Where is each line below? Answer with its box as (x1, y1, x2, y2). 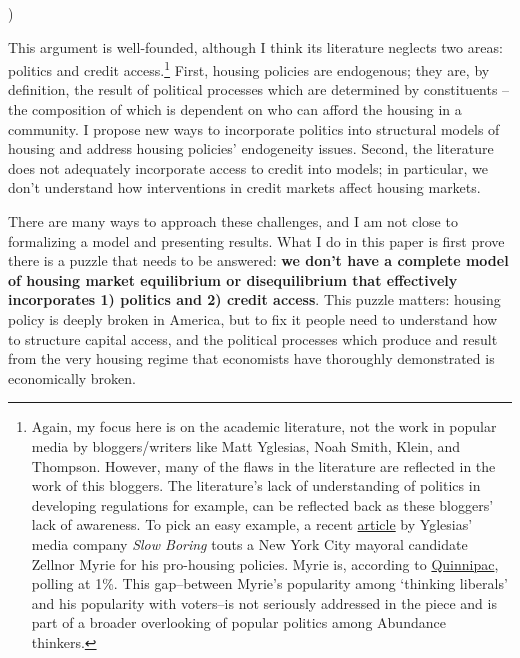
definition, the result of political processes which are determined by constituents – (8, 79, 510, 100)
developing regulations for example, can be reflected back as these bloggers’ (31, 494, 494, 515)
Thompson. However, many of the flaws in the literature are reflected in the (31, 455, 496, 476)
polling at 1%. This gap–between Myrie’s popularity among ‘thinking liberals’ (31, 573, 508, 594)
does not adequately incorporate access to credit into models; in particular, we (8, 157, 488, 178)
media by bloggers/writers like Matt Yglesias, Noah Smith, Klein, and (31, 435, 461, 456)
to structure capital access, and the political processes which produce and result (8, 328, 498, 349)
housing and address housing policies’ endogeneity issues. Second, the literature (8, 138, 494, 159)
